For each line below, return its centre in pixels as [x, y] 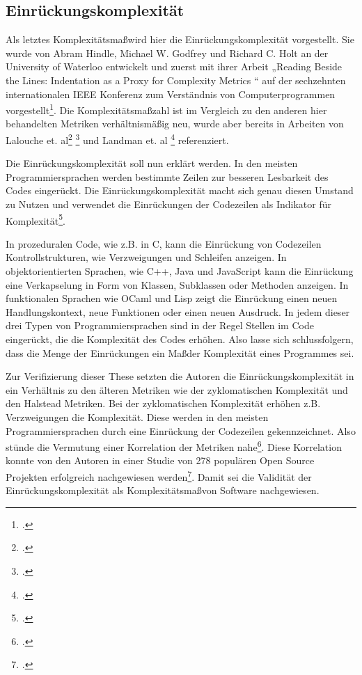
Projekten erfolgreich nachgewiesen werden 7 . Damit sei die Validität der [159, 476]
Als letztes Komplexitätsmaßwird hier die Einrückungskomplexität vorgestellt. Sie [180, 39]
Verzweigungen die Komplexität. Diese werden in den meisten [137, 417]
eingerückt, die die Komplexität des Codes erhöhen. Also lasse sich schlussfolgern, [180, 339]
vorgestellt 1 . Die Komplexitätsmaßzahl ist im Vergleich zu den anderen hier [166, 109]
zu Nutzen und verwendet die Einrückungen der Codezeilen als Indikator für [168, 204]
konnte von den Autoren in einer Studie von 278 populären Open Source [160, 460]
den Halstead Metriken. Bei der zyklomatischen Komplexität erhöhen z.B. [163, 403]
